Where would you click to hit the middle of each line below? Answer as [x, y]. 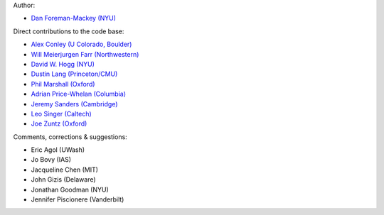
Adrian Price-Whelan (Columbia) [79, 94]
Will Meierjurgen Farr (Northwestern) [85, 54]
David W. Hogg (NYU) [63, 64]
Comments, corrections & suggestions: [70, 137]
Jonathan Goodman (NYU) [70, 189]
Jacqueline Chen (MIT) [65, 170]
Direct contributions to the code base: [69, 31]
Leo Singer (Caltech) [61, 114]
